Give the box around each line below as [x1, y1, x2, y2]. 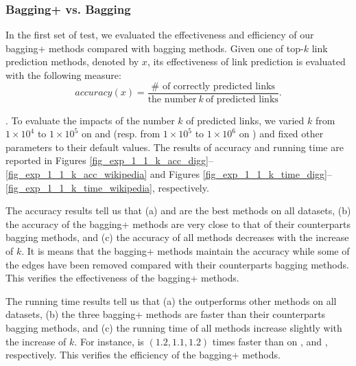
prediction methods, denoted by [5, 54, 139, 69]
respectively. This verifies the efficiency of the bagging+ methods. [5, 347, 281, 362]
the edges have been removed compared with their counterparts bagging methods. [5, 257, 349, 271]
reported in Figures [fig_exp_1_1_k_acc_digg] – [5, 153, 213, 168]
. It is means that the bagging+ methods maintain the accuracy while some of [21, 244, 350, 258]
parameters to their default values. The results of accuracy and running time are [5, 139, 344, 154]
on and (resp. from [81, 126, 161, 141]
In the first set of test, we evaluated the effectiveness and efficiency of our [5, 27, 314, 42]
